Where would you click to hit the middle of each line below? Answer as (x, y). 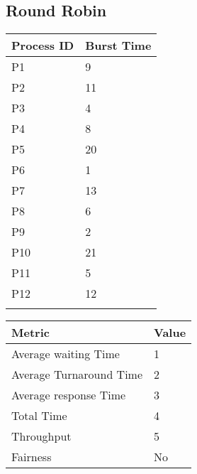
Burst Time (118, 45)
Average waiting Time (66, 354)
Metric (30, 333)
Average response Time (69, 395)
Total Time (39, 416)
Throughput (41, 436)
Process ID (43, 45)
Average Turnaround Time (77, 375)
